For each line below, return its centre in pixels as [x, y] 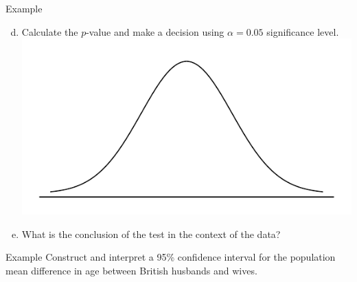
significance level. [303, 31]
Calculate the [50, 31]
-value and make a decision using [155, 31]
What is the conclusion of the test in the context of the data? [151, 234]
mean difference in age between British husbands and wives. [131, 270]
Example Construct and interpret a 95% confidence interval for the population [171, 257]
